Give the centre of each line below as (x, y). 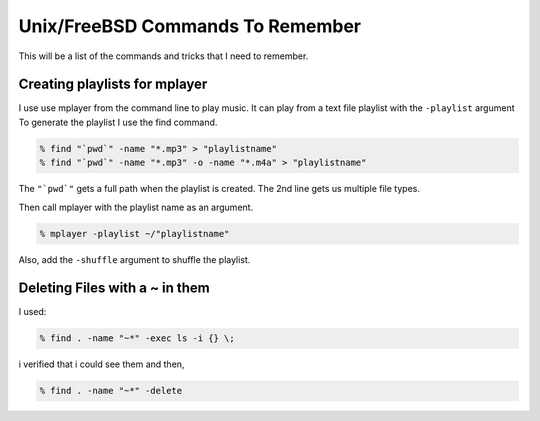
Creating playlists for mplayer (113, 84)
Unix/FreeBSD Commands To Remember (190, 26)
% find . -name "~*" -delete (111, 391)
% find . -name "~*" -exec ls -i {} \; (137, 338)
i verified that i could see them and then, (101, 364)
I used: (32, 312)
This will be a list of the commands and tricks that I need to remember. (163, 56)
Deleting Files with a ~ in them (114, 288)
